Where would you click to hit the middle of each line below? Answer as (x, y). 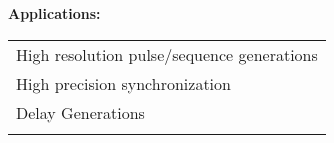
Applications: (54, 13)
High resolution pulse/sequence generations (167, 54)
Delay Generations (80, 112)
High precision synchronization (123, 83)
